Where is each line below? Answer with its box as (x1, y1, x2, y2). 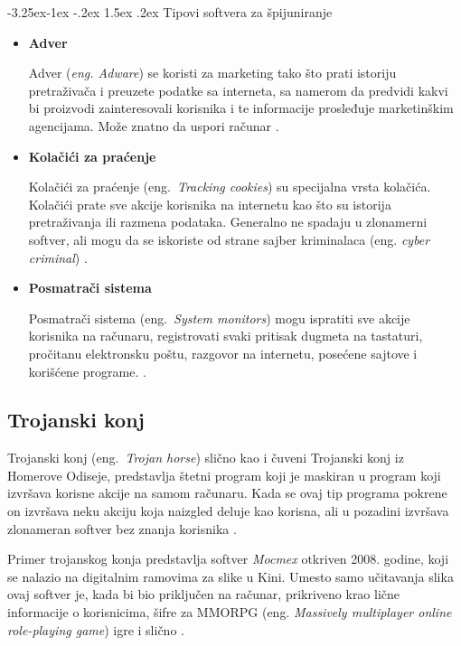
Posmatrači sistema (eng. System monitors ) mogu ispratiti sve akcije (28, 308, 410, 327)
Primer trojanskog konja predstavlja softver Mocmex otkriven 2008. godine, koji (7, 549, 449, 568)
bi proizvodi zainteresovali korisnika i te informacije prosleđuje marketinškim (28, 98, 454, 117)
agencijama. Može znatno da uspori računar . (28, 116, 279, 135)
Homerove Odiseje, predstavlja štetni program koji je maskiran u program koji (7, 465, 441, 484)
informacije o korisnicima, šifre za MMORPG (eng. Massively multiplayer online (7, 603, 452, 622)
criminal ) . (28, 248, 88, 267)
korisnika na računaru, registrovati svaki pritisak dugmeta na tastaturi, (28, 326, 423, 345)
